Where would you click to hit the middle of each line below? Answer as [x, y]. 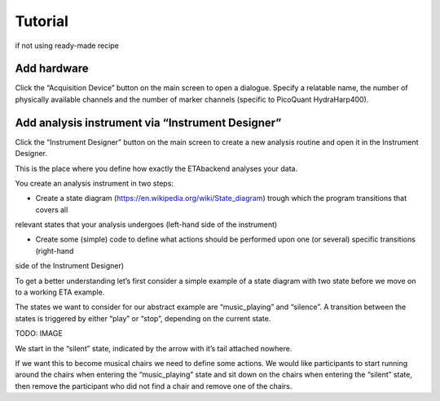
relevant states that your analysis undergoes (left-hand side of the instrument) [146, 224]
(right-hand [55, 251]
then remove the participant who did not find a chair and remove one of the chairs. [154, 386]
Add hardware [52, 69]
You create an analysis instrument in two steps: [95, 183]
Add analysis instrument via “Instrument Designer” [148, 122]
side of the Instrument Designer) [70, 266]
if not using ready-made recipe [67, 46]
